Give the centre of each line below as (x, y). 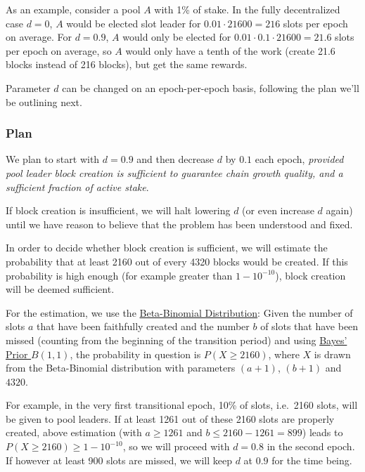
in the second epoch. (311, 446)
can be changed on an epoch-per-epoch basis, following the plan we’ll (211, 87)
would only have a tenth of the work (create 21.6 (230, 50)
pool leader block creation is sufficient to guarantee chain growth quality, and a (174, 172)
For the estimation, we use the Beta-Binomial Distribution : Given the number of (179, 312)
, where (284, 354)
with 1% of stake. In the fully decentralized (247, 9)
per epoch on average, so (59, 50)
